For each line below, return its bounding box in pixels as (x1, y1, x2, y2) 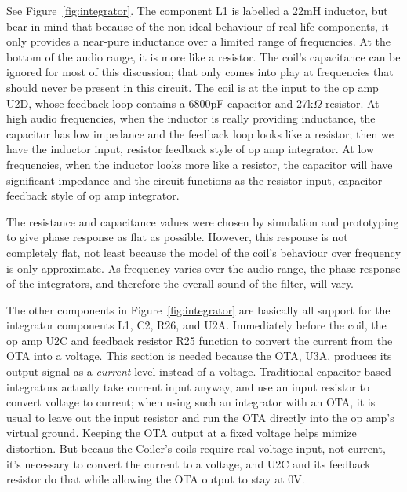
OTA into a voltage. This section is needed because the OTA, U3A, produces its (6, 347, 392, 364)
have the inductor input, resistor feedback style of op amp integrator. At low (6, 141, 375, 157)
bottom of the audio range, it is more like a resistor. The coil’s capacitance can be (6, 48, 401, 64)
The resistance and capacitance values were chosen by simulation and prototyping (6, 213, 399, 229)
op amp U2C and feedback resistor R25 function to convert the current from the (6, 332, 393, 348)
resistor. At (325, 94, 380, 111)
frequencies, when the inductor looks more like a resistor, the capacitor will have (6, 156, 393, 172)
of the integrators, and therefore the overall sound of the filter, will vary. (6, 275, 354, 292)
